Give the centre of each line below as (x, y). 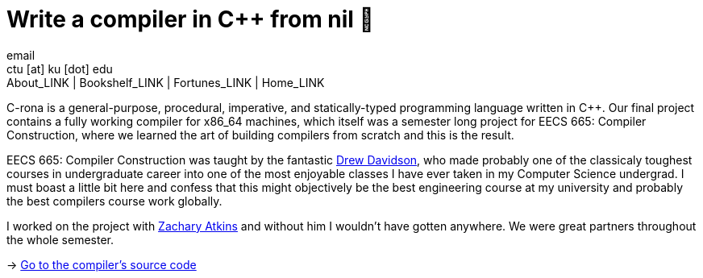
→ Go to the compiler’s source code (102, 264)
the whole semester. (60, 239)
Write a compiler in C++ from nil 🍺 (190, 19)
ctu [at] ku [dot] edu (60, 68)
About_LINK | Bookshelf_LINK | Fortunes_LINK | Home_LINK (166, 82)
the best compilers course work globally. (114, 201)
